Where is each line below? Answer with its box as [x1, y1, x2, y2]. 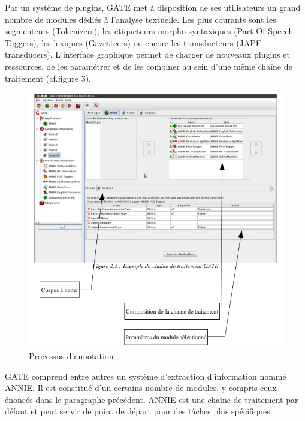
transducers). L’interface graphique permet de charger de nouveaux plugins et [5, 48, 290, 61]
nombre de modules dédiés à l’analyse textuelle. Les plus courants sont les [5, 13, 276, 25]
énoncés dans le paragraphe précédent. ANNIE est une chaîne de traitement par [5, 393, 298, 405]
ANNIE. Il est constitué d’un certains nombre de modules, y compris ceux [5, 381, 277, 394]
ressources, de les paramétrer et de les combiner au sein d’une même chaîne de [5, 59, 292, 72]
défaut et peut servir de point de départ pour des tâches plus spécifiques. [5, 405, 273, 417]
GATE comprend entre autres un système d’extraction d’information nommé [5, 369, 286, 382]
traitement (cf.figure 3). [5, 71, 91, 84]
